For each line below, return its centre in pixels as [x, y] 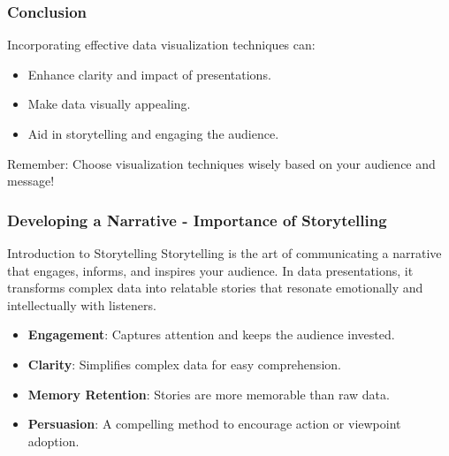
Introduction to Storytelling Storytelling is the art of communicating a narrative [224, 253]
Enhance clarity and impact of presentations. [149, 74]
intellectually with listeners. [82, 304]
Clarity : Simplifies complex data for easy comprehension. [184, 364]
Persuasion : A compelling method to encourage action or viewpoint [214, 424]
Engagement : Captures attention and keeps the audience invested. [211, 334]
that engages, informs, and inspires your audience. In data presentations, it [210, 270]
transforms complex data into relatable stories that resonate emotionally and [215, 288]
